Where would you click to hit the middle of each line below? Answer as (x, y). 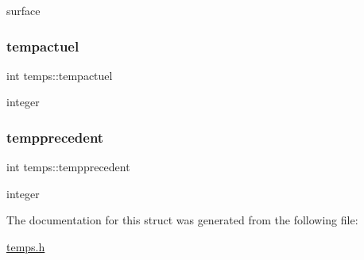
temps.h (26, 247)
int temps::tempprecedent (68, 167)
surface (23, 10)
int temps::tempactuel (60, 75)
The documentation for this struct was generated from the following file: (182, 220)
